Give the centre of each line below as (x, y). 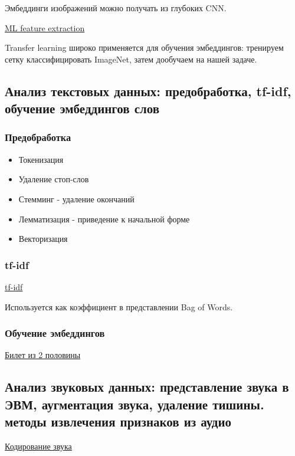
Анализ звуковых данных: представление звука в (147, 387)
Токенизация (41, 159)
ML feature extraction (45, 27)
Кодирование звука (38, 446)
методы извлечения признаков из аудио (118, 421)
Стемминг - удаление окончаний (76, 199)
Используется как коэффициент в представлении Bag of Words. (119, 306)
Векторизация (43, 239)
